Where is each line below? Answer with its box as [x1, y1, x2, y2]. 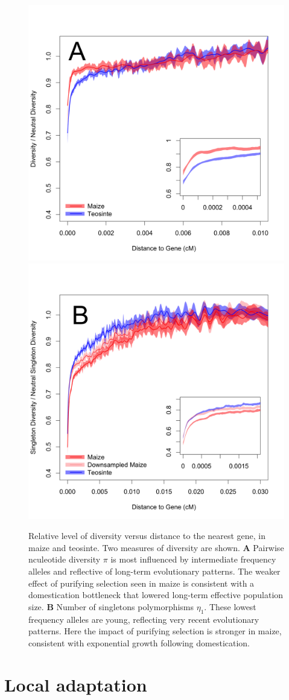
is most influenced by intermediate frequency [110, 553, 276, 566]
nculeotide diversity [28, 553, 101, 566]
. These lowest [204, 600, 256, 613]
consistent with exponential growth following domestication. [28, 636, 250, 649]
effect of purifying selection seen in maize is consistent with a [28, 576, 255, 589]
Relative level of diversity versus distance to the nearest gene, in [28, 529, 266, 542]
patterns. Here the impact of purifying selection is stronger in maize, [28, 625, 282, 637]
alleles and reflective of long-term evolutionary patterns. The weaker [28, 564, 281, 577]
